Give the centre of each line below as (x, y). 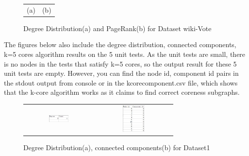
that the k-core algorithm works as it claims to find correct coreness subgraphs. (122, 92)
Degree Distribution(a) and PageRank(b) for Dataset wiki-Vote (117, 28)
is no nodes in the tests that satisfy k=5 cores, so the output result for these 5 (120, 63)
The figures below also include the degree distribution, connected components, (120, 44)
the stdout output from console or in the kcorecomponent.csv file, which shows (121, 82)
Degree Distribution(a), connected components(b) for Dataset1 (117, 147)
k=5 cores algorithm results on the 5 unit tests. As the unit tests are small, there (125, 54)
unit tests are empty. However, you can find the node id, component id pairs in (121, 73)
